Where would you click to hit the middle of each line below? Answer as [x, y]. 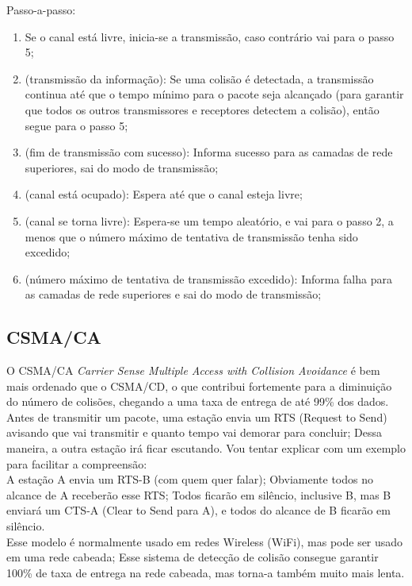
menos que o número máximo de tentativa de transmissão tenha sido [191, 236]
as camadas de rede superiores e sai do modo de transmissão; [173, 294]
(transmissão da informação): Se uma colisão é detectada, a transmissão [199, 78]
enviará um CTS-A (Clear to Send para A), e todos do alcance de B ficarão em [198, 510]
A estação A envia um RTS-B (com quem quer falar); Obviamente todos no [190, 479]
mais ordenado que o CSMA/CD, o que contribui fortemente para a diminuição [199, 386]
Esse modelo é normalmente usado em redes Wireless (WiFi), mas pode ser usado [205, 541]
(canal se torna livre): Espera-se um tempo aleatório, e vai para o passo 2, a [209, 220]
